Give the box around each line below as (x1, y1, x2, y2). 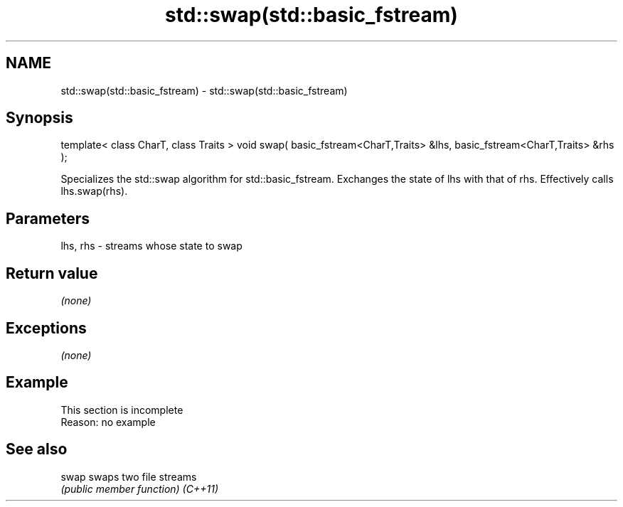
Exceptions (6, 319, 87, 337)
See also (6, 440, 68, 459)
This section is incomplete (60, 403, 183, 416)
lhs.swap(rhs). (60, 185, 128, 198)
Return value (6, 264, 98, 282)
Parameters (6, 209, 90, 228)
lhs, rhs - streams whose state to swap (60, 240, 243, 252)
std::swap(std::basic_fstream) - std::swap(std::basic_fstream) (60, 84, 348, 97)
